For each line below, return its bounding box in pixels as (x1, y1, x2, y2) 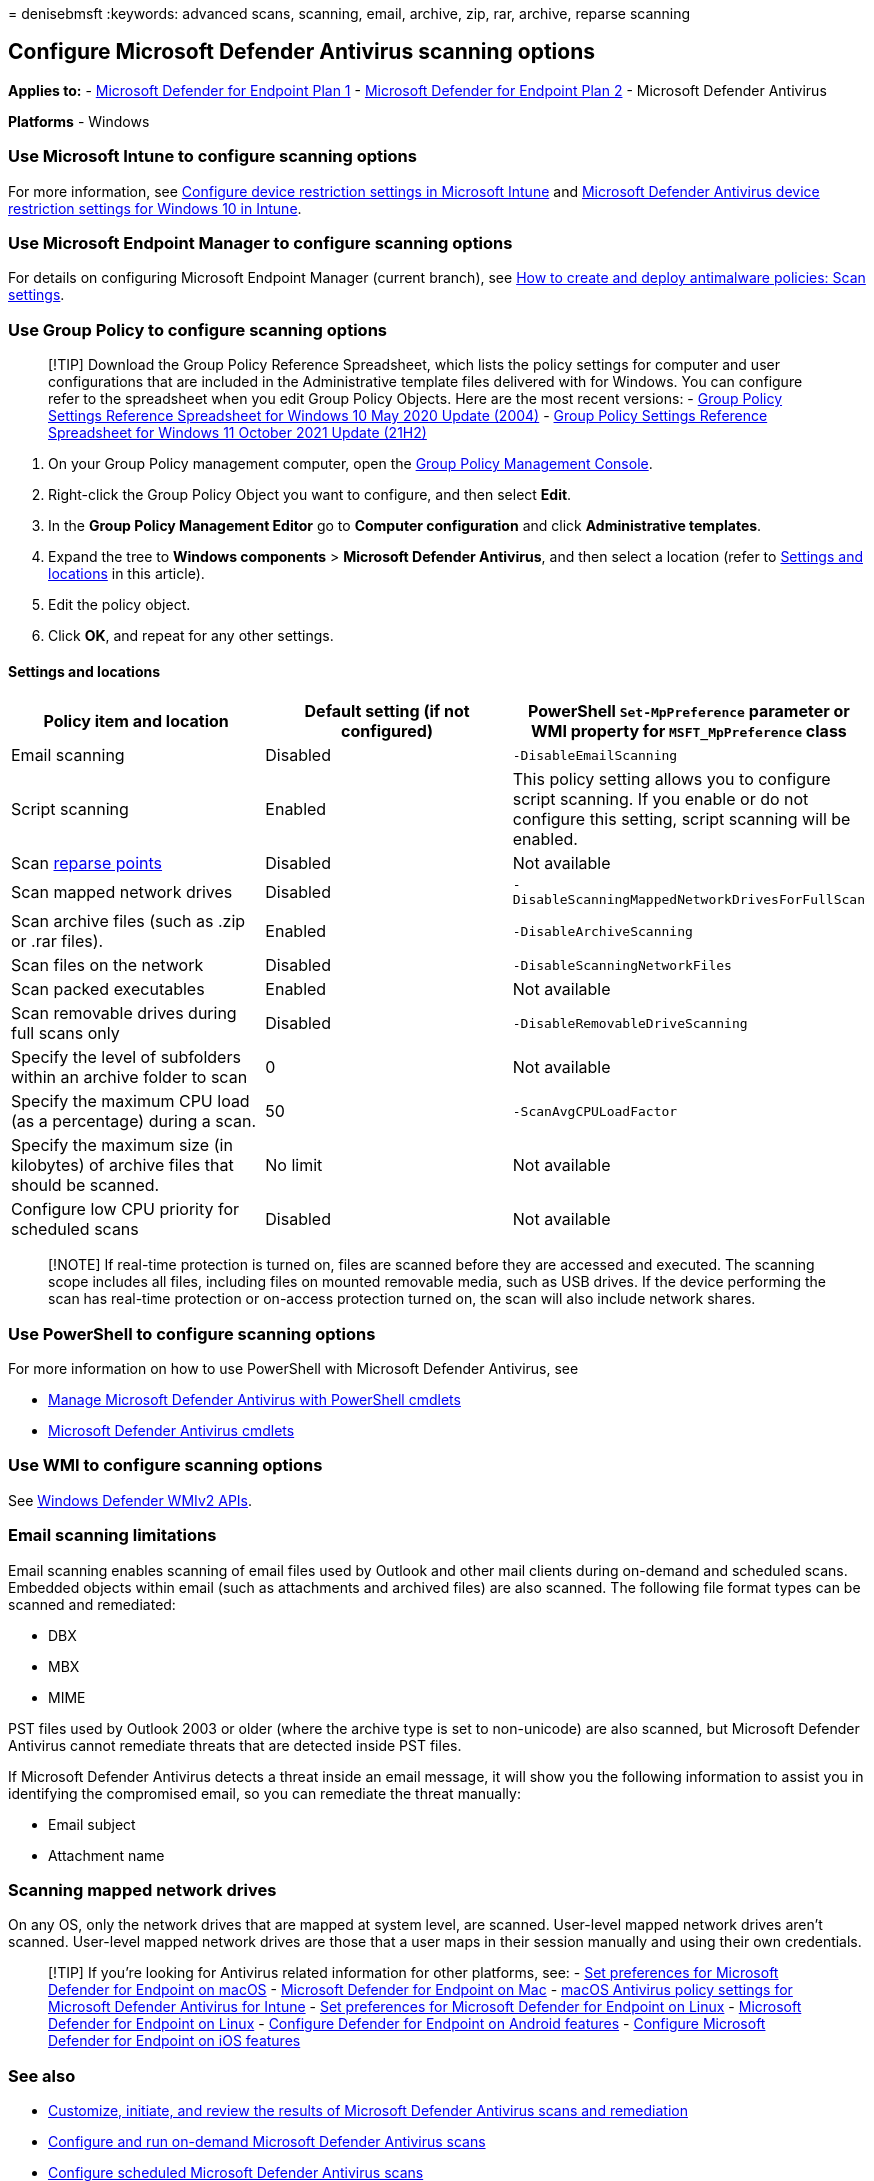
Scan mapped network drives (11, 882, 233, 903)
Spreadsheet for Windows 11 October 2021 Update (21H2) (48, 424, 427, 442)
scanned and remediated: (8, 1595, 176, 1613)
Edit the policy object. (48, 596, 191, 614)
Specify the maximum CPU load (11, 1091, 250, 1112)
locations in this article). (48, 565, 205, 583)
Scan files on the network (11, 955, 204, 976)
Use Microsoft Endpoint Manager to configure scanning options (8, 232, 513, 253)
